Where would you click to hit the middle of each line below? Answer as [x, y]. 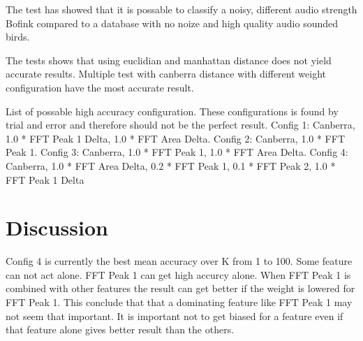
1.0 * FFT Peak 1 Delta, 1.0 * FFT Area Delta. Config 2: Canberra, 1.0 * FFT [176, 138]
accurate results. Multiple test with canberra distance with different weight [166, 74]
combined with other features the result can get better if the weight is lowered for [180, 288]
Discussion [57, 227]
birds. [18, 37]
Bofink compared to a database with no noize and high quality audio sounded [172, 23]
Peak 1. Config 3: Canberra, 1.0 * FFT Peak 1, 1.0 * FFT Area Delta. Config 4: [177, 152]
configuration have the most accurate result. [100, 87]
